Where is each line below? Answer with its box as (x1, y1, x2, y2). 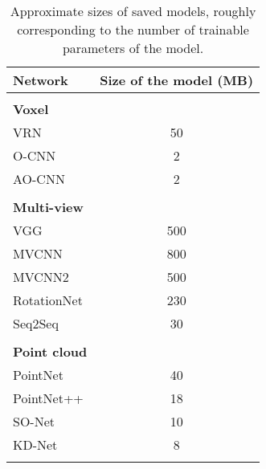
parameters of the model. (62, 39, 204, 57)
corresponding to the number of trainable (17, 20, 249, 39)
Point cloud (13, 342, 88, 361)
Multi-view (13, 198, 84, 216)
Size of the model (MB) (100, 71, 254, 89)
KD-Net (13, 435, 58, 454)
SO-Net (13, 412, 55, 430)
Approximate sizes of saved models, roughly (10, 2, 256, 20)
